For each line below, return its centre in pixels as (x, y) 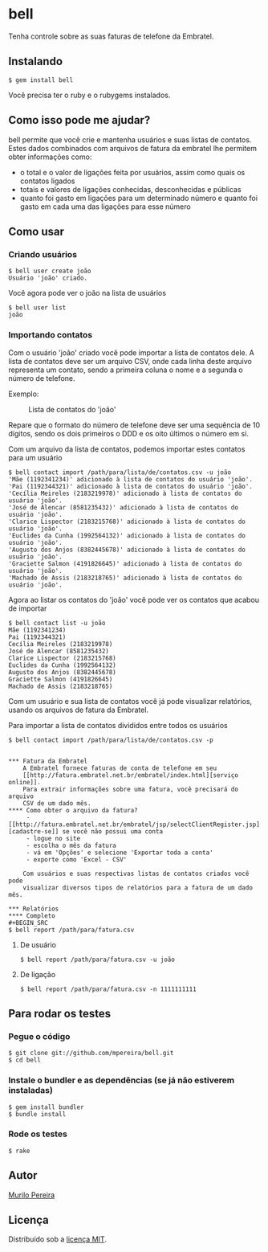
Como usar (37, 231)
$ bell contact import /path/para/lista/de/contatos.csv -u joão (120, 472)
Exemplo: (24, 394)
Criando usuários (43, 254)
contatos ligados (47, 181)
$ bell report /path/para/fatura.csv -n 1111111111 (108, 989)
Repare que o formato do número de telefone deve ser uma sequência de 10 (134, 425)
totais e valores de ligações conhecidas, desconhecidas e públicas (131, 189)
